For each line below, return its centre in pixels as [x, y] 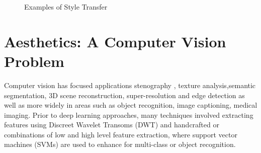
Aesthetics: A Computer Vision [115, 41]
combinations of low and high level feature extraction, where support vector [121, 134]
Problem [34, 61]
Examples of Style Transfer [66, 7]
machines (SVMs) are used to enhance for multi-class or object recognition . [120, 144]
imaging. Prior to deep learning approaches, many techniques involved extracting [129, 114]
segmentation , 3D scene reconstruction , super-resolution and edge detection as [124, 95]
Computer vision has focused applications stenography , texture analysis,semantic [130, 85]
